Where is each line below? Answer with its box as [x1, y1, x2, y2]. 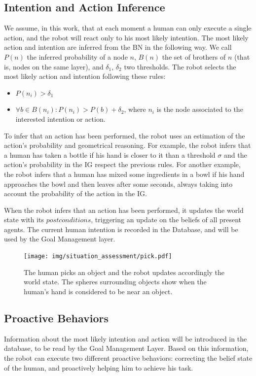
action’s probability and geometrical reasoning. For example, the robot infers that [4, 140, 251, 150]
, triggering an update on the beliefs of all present [91, 214, 242, 225]
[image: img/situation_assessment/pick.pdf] [24, 253, 172, 260]
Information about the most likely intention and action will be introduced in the [4, 333, 247, 343]
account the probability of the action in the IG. [4, 188, 147, 199]
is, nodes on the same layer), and [4, 61, 104, 71]
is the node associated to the [156, 104, 243, 114]
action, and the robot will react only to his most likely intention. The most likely [4, 32, 249, 42]
